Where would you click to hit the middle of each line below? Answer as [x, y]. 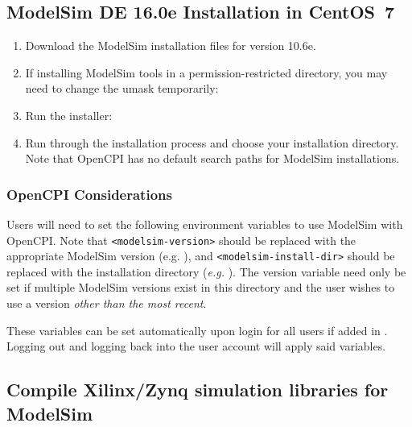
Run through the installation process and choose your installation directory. [212, 142]
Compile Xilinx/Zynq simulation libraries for [198, 390]
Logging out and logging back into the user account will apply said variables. [196, 346]
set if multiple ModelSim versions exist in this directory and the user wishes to [201, 287]
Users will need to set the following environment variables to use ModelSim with [205, 224]
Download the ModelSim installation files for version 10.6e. [171, 46]
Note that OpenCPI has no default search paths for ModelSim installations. [212, 158]
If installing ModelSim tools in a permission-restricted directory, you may [206, 72]
